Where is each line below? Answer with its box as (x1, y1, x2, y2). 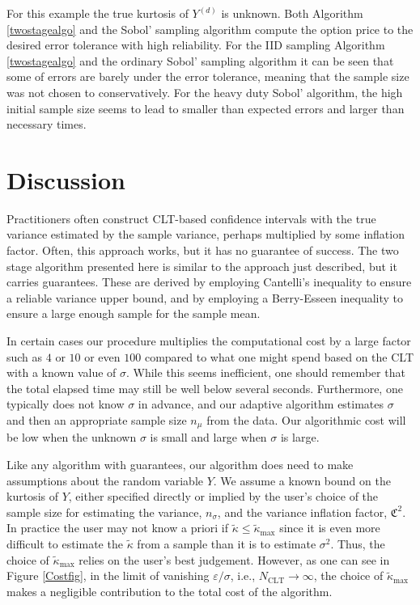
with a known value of (6, 364, 117, 381)
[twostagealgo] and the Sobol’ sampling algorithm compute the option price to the (6, 20, 414, 37)
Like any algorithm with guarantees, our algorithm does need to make (6, 456, 354, 473)
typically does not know (6, 396, 125, 412)
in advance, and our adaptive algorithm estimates (138, 396, 384, 412)
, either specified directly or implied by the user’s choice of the (68, 488, 379, 505)
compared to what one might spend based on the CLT (144, 348, 414, 365)
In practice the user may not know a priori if (6, 519, 229, 536)
